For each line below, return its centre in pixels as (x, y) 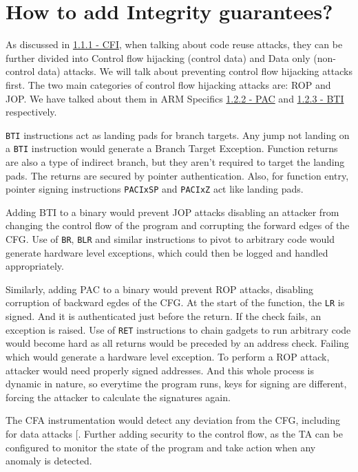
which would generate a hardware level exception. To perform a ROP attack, (168, 356)
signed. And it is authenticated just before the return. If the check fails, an (164, 316)
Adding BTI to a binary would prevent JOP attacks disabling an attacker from (172, 212)
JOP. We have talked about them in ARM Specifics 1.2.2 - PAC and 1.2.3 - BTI (175, 98)
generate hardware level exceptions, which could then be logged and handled (167, 252)
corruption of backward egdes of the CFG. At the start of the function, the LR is (175, 302)
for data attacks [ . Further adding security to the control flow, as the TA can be (174, 433)
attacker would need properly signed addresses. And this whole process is (160, 370)
